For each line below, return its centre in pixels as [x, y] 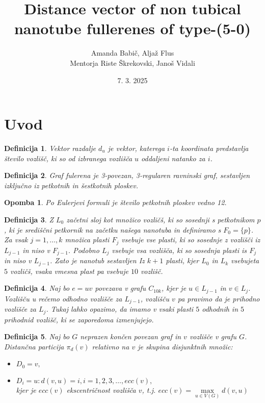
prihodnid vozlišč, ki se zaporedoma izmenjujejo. [79, 319]
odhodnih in [220, 309]
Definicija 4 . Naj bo [37, 288]
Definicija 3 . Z [29, 219]
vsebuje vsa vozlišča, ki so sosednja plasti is [179, 250]
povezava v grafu [121, 288]
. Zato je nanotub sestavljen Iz [97, 260]
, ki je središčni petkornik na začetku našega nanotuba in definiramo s [113, 229]
